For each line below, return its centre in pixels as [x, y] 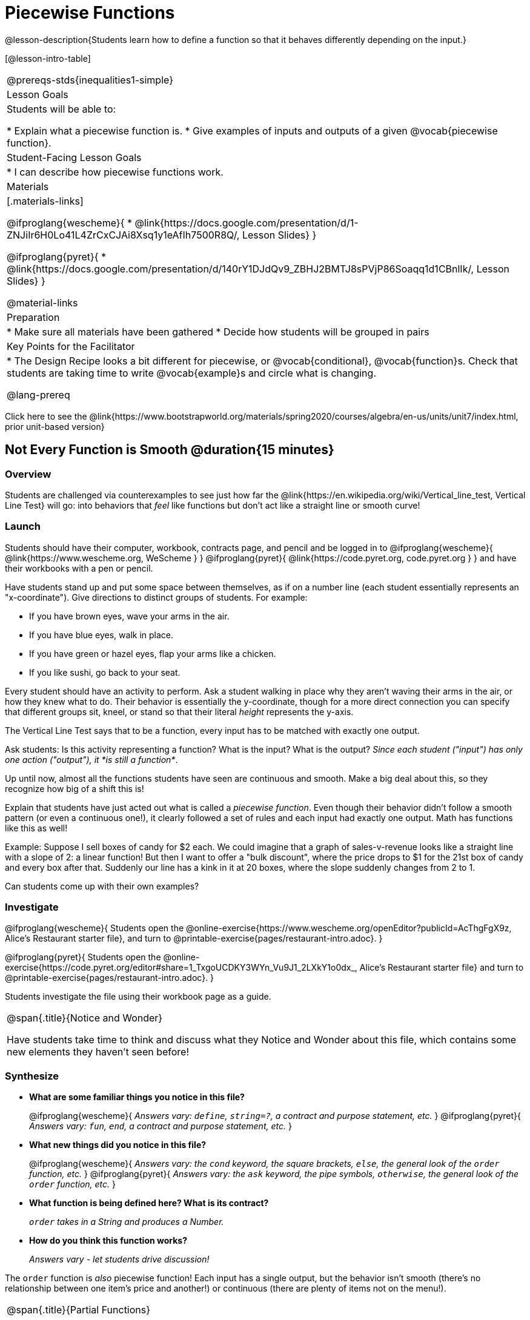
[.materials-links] [45, 201]
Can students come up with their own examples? [102, 886]
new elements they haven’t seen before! [98, 1052]
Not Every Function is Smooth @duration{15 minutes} [170, 450]
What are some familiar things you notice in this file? [137, 1097]
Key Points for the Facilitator [71, 346]
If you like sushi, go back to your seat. [105, 672]
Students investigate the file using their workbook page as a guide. [138, 997]
